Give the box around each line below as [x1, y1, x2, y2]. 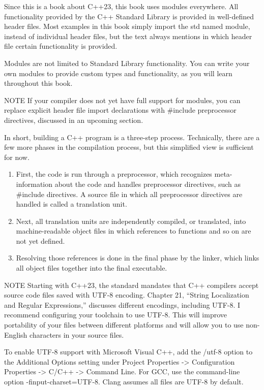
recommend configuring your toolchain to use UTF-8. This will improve [4, 309, 227, 320]
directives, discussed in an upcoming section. [4, 114, 143, 125]
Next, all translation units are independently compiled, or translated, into [16, 215, 246, 226]
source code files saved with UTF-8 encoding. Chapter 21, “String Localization [4, 289, 249, 300]
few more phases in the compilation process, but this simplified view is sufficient [4, 142, 254, 152]
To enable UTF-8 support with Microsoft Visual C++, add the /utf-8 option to [4, 346, 253, 357]
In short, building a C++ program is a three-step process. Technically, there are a [4, 132, 260, 142]
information [16, 178, 53, 189]
